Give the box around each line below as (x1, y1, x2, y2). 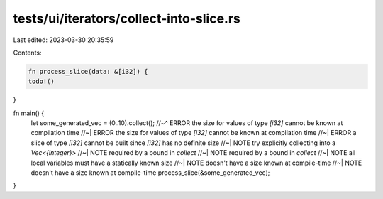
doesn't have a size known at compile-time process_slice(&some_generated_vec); (30, 168, 270, 177)
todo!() (28, 77, 55, 85)
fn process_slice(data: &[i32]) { (28, 68, 148, 75)
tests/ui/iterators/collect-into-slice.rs (13, 11, 241, 26)
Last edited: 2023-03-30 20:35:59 (13, 36, 114, 44)
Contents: (13, 48, 42, 57)
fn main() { (13, 109, 45, 117)
